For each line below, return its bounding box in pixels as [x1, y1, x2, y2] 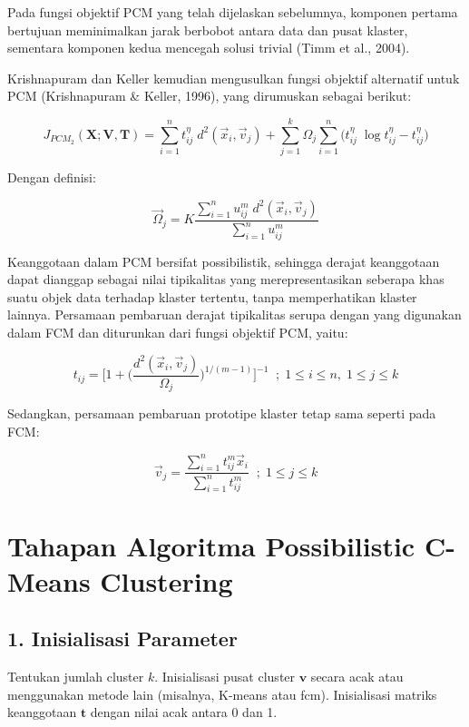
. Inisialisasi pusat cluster [154, 667, 296, 686]
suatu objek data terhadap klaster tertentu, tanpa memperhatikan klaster [7, 287, 417, 306]
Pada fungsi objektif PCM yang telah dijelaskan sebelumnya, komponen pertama [7, 3, 458, 21]
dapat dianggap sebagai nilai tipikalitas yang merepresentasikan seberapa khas [7, 270, 445, 289]
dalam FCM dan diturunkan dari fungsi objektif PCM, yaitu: [7, 323, 348, 342]
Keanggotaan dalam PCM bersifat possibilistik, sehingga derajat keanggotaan [7, 251, 440, 270]
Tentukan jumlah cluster [7, 667, 144, 686]
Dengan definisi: [7, 168, 96, 187]
